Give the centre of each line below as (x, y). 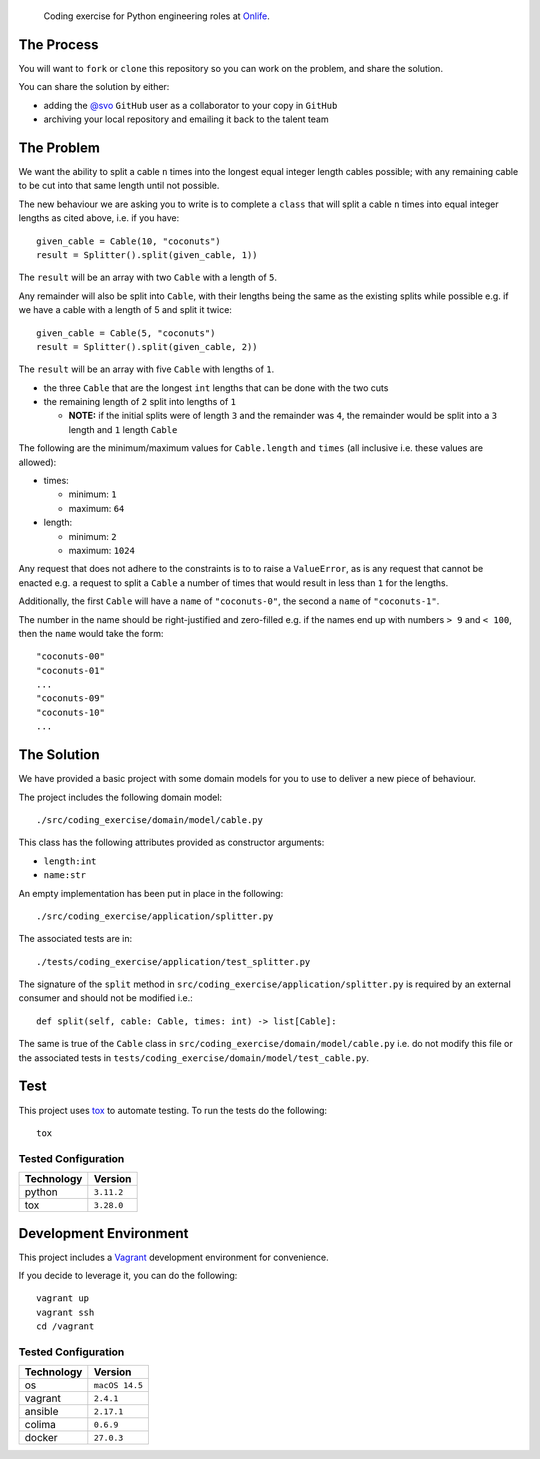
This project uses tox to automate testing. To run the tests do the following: (173, 1110)
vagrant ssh (65, 1312)
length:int (70, 861)
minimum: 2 (92, 536)
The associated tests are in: (75, 939)
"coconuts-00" (70, 656)
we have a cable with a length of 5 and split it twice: (125, 310)
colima (40, 1425)
